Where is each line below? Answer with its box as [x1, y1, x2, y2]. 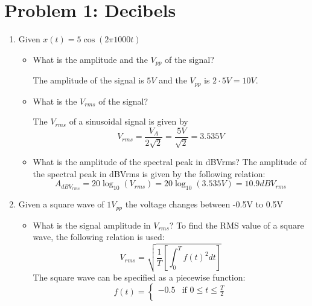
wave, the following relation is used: [33, 230, 165, 243]
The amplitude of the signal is [33, 74, 144, 86]
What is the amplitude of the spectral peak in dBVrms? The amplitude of [33, 155, 307, 168]
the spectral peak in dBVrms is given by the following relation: [33, 167, 266, 180]
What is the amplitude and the [33, 53, 148, 65]
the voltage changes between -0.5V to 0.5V [125, 198, 284, 210]
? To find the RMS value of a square [169, 218, 304, 231]
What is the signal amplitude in [33, 218, 151, 231]
